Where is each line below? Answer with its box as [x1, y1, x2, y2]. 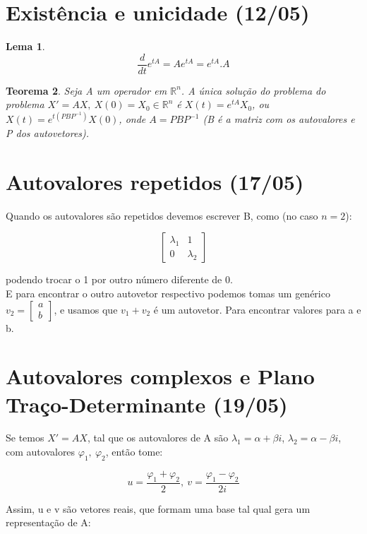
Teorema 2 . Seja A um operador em [6, 83, 167, 97]
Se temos [6, 430, 44, 445]
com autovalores [6, 444, 76, 459]
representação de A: [6, 515, 91, 530]
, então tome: [105, 444, 163, 459]
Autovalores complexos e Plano [6, 362, 315, 391]
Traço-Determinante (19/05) [6, 389, 288, 418]
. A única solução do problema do [181, 83, 326, 97]
